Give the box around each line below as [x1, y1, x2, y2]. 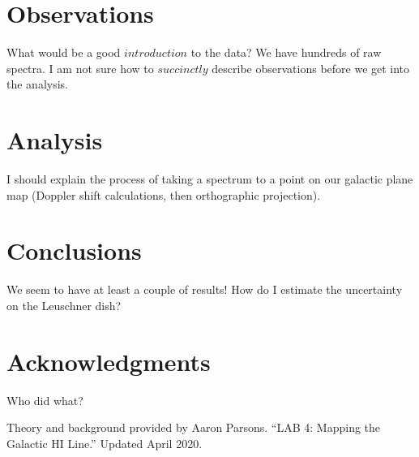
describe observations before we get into [212, 59, 410, 76]
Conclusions [6, 234, 142, 267]
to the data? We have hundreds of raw [190, 44, 382, 61]
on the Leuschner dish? [6, 296, 122, 313]
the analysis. [6, 75, 68, 93]
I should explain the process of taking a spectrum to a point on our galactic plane [6, 170, 413, 188]
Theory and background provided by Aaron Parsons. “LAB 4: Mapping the [6, 419, 381, 436]
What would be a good [6, 44, 121, 61]
